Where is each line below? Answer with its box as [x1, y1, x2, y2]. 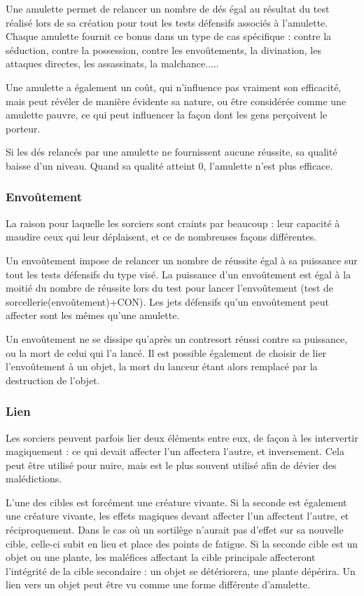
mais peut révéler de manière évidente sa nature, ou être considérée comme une [6, 93, 346, 108]
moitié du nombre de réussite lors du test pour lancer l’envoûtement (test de [6, 280, 333, 295]
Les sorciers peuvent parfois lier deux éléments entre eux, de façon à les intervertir [6, 430, 358, 445]
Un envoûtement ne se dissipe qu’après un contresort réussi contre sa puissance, [6, 331, 348, 346]
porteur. [6, 121, 41, 135]
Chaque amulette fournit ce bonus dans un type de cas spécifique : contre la [6, 29, 332, 43]
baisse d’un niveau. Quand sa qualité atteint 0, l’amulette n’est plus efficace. [6, 158, 333, 172]
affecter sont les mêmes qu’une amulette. [6, 308, 180, 323]
